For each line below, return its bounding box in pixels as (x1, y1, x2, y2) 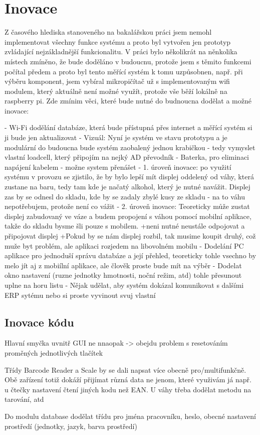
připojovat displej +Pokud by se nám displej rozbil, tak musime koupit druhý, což (5, 231, 256, 241)
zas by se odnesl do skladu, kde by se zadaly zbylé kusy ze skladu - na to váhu (5, 191, 245, 201)
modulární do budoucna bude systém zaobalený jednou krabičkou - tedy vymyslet (5, 142, 255, 152)
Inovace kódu (5, 314, 74, 330)
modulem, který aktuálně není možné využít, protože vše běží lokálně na (5, 85, 227, 96)
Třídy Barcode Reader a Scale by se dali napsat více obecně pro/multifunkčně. (5, 364, 246, 375)
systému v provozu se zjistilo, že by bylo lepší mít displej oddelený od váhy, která (5, 171, 254, 182)
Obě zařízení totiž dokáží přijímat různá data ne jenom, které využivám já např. (5, 374, 251, 385)
